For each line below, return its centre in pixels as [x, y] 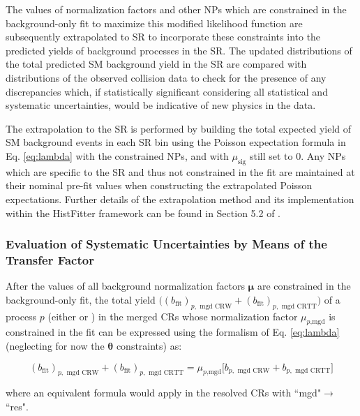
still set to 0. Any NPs [298, 155]
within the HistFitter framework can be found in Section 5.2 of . [143, 213]
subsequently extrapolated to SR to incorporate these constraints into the [163, 37]
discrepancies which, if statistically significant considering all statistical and [167, 91]
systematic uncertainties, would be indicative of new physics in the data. [161, 105]
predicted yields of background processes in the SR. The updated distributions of [179, 50]
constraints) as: [149, 346]
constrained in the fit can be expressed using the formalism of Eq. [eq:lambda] [173, 332]
